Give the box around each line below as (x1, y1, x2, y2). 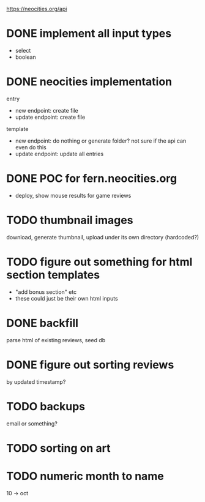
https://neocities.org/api (6, 6, 67, 12)
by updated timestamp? (6, 378, 66, 385)
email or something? (6, 419, 58, 427)
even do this (15, 143, 47, 151)
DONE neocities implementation (6, 75, 173, 89)
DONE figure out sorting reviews (6, 358, 174, 372)
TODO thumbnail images (6, 214, 133, 227)
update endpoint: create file (15, 113, 86, 121)
